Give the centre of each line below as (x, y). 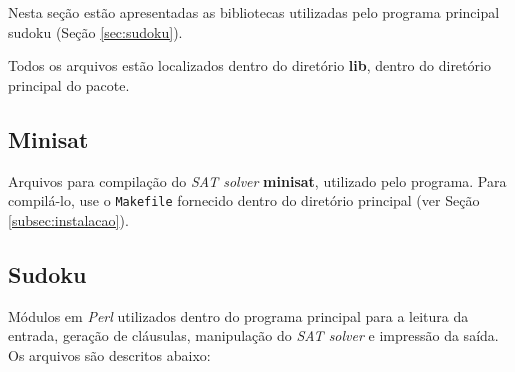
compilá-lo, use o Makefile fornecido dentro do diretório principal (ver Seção (244, 200)
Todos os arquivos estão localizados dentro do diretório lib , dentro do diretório (249, 65)
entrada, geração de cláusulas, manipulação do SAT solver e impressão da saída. (253, 335)
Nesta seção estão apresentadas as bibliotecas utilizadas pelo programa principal (254, 12)
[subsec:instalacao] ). (68, 219)
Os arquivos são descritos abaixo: (109, 354)
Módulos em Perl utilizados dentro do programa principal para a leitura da (238, 315)
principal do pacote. (69, 84)
